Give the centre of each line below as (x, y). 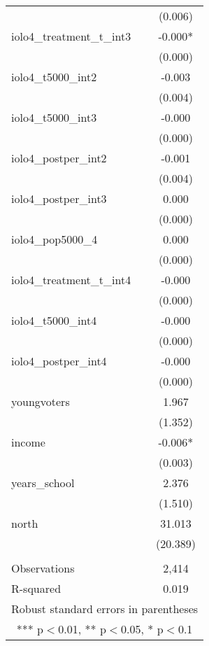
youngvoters (41, 401)
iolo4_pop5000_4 (55, 239)
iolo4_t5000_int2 (54, 77)
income (28, 442)
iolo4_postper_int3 (59, 198)
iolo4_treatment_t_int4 (71, 280)
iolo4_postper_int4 (59, 361)
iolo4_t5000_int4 (54, 320)
